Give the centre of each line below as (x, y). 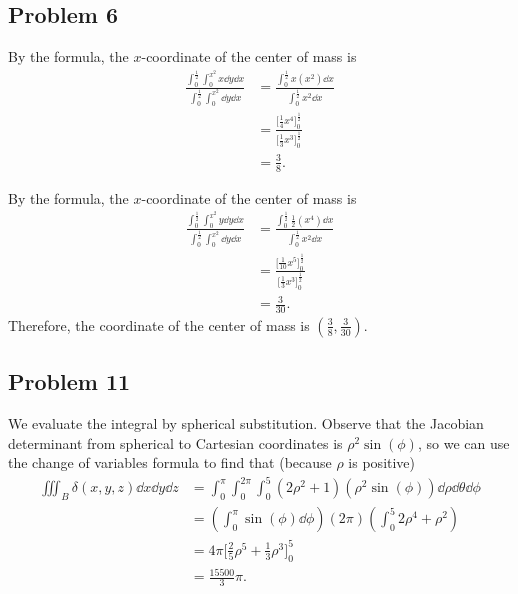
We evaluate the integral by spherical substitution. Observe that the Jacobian (246, 423)
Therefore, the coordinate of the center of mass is (159, 324)
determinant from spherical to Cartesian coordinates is (175, 442)
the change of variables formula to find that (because (170, 462)
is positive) (382, 462)
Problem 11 (69, 381)
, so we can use (463, 442)
